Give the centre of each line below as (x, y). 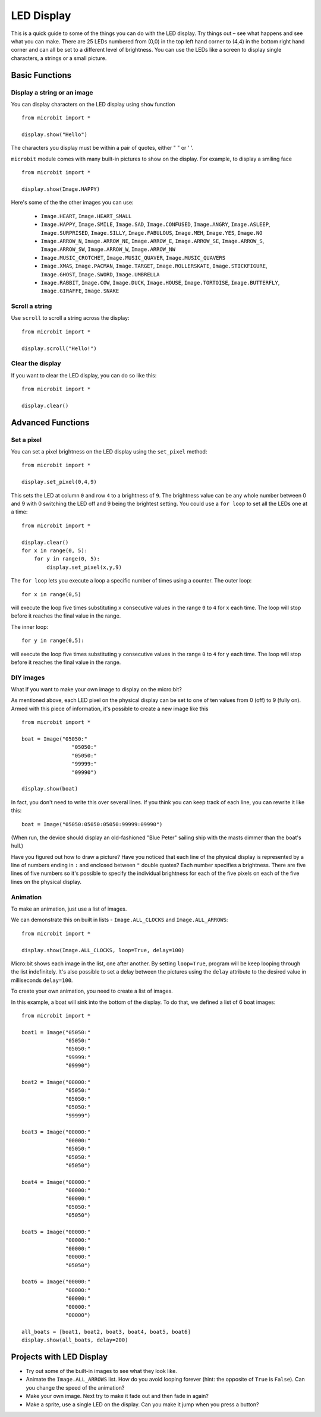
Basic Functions (41, 75)
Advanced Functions (50, 422)
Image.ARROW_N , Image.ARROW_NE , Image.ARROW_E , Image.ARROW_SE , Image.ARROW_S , (152, 241)
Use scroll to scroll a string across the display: (70, 318)
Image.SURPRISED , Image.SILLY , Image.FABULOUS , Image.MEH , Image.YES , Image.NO (152, 232)
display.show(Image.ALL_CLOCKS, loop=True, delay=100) (103, 950)
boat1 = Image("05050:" (56, 1032)
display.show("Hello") (55, 135)
